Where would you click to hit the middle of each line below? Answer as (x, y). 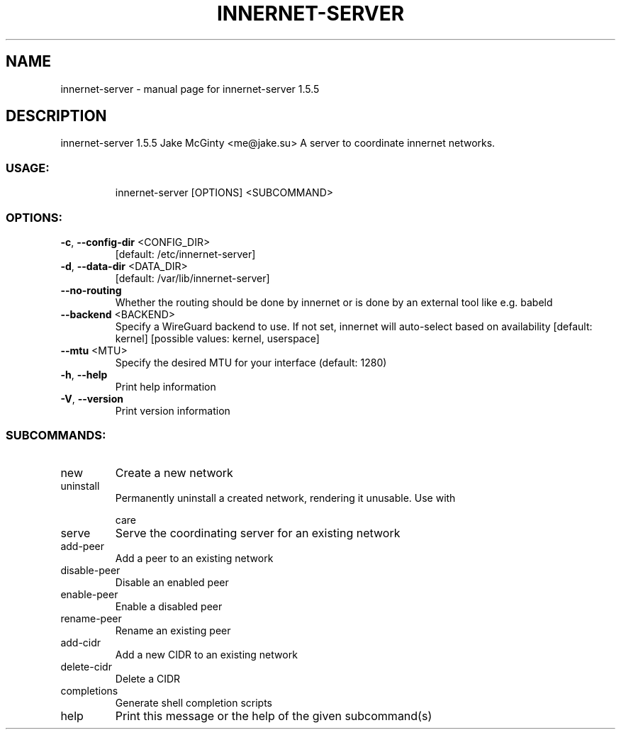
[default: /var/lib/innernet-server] (192, 278)
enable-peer (89, 594)
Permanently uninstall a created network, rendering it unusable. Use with (285, 498)
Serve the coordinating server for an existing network (258, 533)
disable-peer (90, 570)
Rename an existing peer (173, 630)
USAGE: (28, 168)
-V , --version (92, 398)
